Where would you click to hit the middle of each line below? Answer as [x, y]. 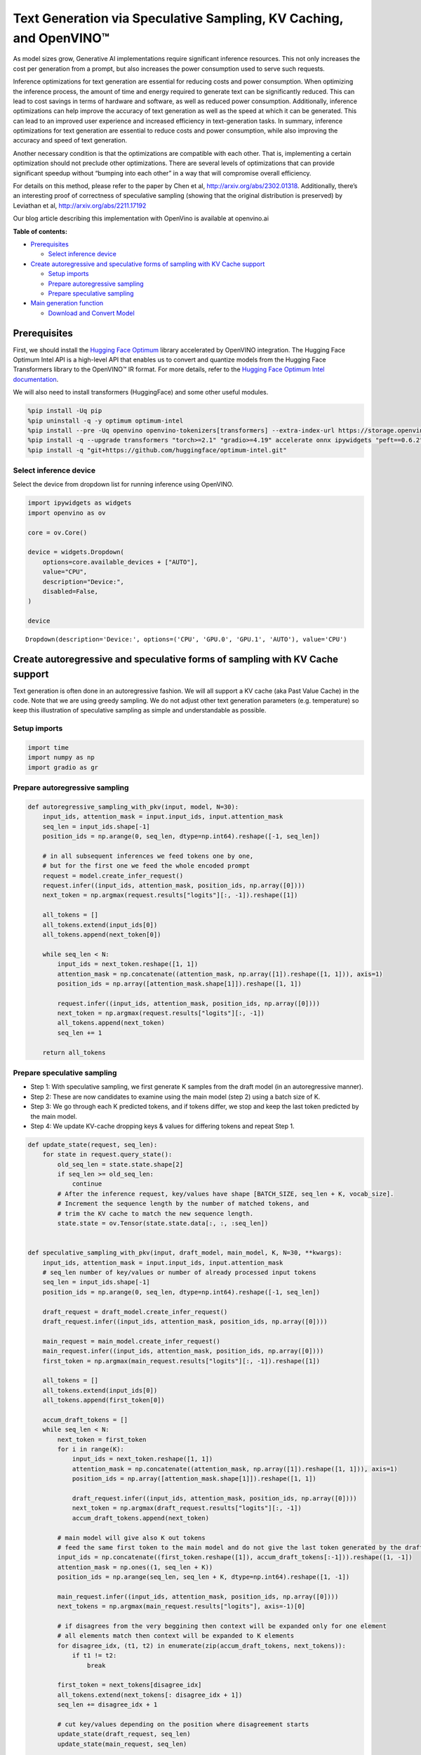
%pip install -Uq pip [65, 411]
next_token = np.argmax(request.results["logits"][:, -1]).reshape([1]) [170, 895]
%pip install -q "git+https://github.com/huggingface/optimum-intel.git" [157, 450]
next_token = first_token [102, 1439]
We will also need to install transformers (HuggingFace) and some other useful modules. [141, 392]
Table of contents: [40, 231]
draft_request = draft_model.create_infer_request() [135, 1312]
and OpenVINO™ [61, 38]
